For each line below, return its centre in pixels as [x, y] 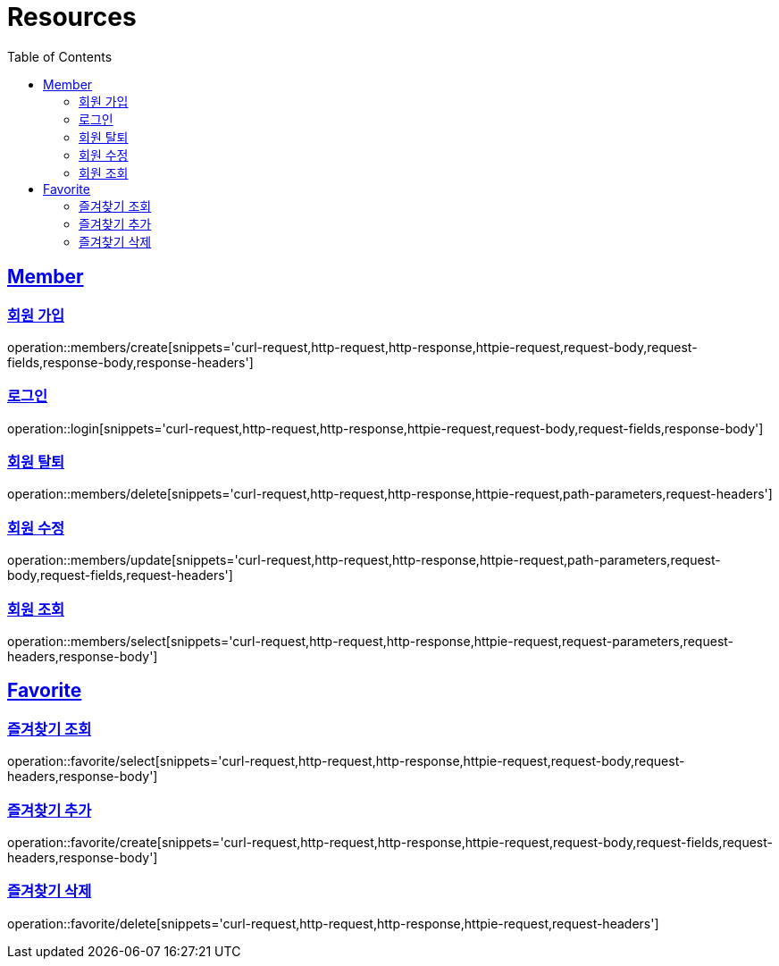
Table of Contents [60, 56]
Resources [72, 17]
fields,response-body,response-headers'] [130, 362]
